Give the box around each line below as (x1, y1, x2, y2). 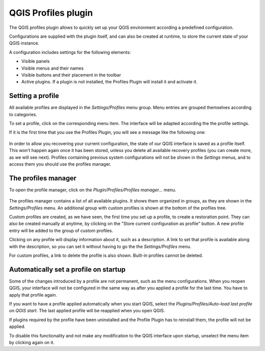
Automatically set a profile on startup (9, 265, 126, 274)
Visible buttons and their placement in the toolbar (21, 72, 121, 78)
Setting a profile (9, 92, 59, 100)
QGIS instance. (9, 40, 39, 46)
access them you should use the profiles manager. (9, 161, 111, 167)
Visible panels (21, 58, 50, 64)
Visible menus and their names (21, 65, 84, 71)
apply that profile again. (9, 292, 57, 298)
